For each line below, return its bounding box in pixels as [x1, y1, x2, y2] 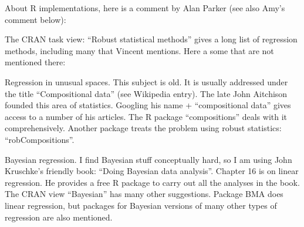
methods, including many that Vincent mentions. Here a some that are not [5, 44, 274, 56]
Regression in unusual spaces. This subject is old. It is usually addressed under [5, 75, 288, 88]
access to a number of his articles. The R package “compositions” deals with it [5, 110, 288, 122]
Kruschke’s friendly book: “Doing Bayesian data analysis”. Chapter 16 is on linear [5, 165, 299, 177]
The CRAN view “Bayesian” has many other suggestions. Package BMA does [5, 188, 283, 200]
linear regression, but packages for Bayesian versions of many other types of [5, 199, 277, 211]
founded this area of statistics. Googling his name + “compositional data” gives [5, 99, 291, 111]
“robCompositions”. [5, 133, 75, 145]
